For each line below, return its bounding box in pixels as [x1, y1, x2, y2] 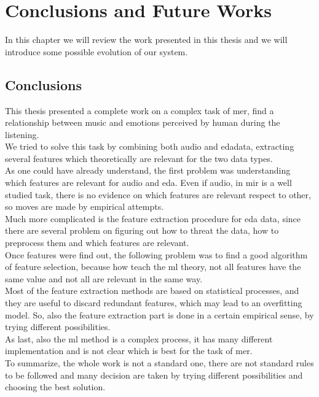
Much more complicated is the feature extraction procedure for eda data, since [5, 212, 301, 225]
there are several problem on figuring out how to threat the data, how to [5, 224, 279, 237]
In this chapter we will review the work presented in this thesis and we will [5, 33, 288, 46]
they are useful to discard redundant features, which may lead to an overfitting [5, 296, 302, 309]
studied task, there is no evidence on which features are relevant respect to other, [5, 188, 311, 201]
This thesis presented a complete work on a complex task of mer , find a [5, 104, 274, 117]
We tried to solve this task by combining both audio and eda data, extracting [5, 140, 294, 153]
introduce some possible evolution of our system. [5, 45, 188, 58]
